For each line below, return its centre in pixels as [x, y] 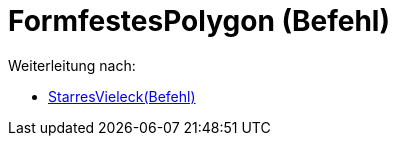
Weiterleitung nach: [72, 65]
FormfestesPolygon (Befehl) [199, 21]
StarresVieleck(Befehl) [122, 96]
